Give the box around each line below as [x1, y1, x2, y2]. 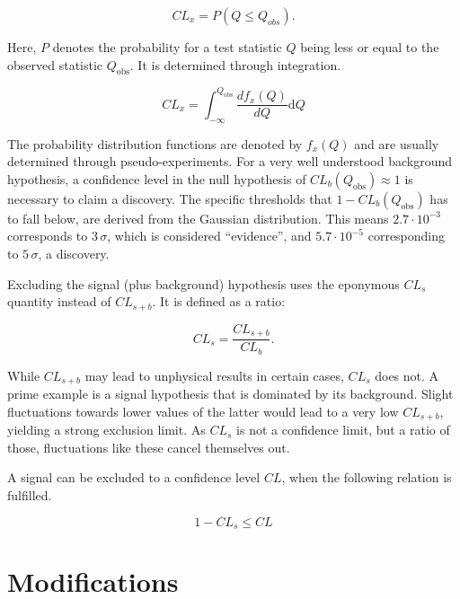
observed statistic [7, 55, 103, 74]
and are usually [354, 134, 439, 153]
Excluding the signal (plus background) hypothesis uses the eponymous [7, 274, 400, 293]
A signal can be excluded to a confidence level [7, 468, 261, 487]
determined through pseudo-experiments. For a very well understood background [7, 152, 453, 171]
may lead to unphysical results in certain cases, [84, 366, 344, 384]
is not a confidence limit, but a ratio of [236, 420, 450, 439]
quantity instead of [7, 292, 111, 311]
